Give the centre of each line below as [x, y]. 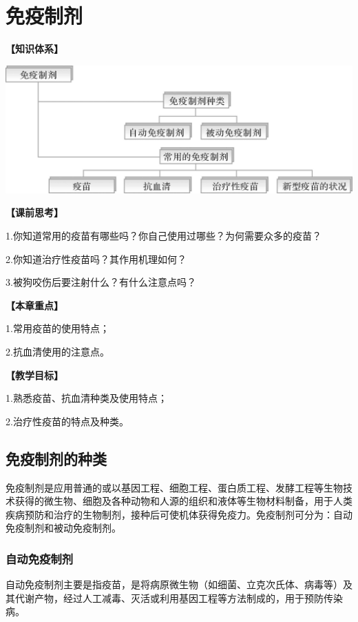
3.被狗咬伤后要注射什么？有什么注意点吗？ [101, 282]
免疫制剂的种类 [56, 458]
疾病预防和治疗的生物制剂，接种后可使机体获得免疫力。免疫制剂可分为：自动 [179, 514]
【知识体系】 [34, 49]
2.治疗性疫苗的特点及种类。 [67, 421]
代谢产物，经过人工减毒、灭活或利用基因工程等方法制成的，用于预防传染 [179, 597]
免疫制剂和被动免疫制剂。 [63, 528]
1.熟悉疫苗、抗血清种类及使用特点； [86, 398]
